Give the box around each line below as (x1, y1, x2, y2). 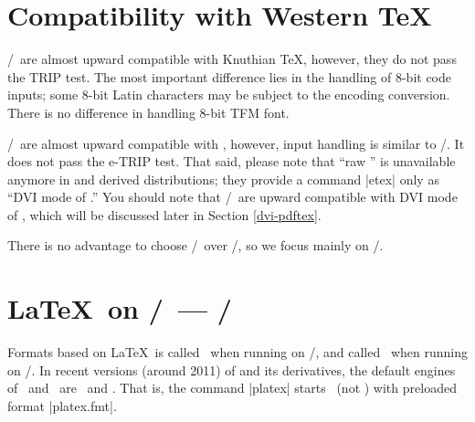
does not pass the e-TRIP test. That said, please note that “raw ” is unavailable (7, 152, 456, 171)
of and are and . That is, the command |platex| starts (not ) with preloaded (7, 378, 457, 397)
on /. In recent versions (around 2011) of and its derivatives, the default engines (7, 360, 456, 379)
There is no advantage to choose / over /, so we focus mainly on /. (7, 236, 384, 255)
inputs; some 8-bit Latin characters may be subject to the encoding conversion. (7, 85, 450, 104)
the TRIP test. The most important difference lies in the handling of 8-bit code (7, 67, 452, 86)
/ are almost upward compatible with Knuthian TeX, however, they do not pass (7, 49, 457, 69)
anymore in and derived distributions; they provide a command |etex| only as (7, 169, 439, 188)
